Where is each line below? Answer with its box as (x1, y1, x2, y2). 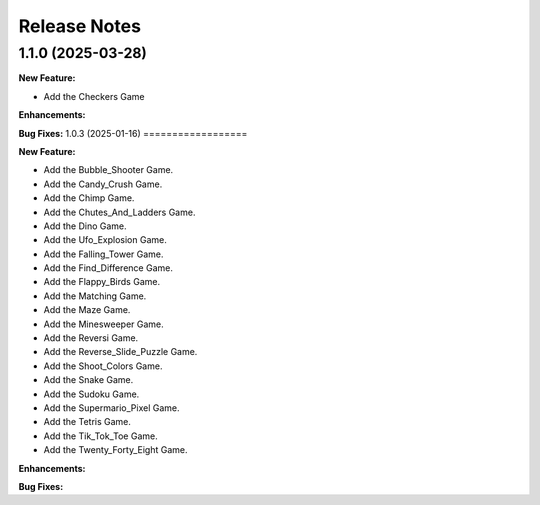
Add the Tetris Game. (43, 416, 132, 428)
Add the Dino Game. (43, 220, 127, 232)
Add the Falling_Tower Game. (43, 248, 164, 260)
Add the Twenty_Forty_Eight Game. (43, 444, 188, 456)
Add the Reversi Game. (43, 332, 139, 344)
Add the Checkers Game (43, 90, 145, 102)
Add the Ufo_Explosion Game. (43, 234, 167, 246)
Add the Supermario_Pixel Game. (43, 401, 180, 414)
